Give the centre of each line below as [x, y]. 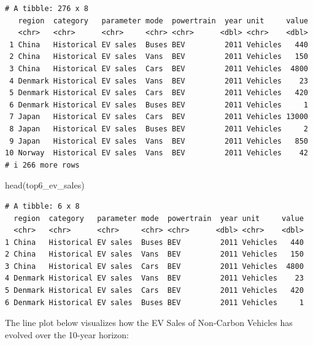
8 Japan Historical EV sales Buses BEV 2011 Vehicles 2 [159, 129]
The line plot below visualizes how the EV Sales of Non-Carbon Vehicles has [149, 323]
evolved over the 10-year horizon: [67, 334]
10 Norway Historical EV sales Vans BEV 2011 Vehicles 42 [156, 153]
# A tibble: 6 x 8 [42, 206]
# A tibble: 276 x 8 [47, 9]
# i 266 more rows [42, 165]
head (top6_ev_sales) [45, 185]
